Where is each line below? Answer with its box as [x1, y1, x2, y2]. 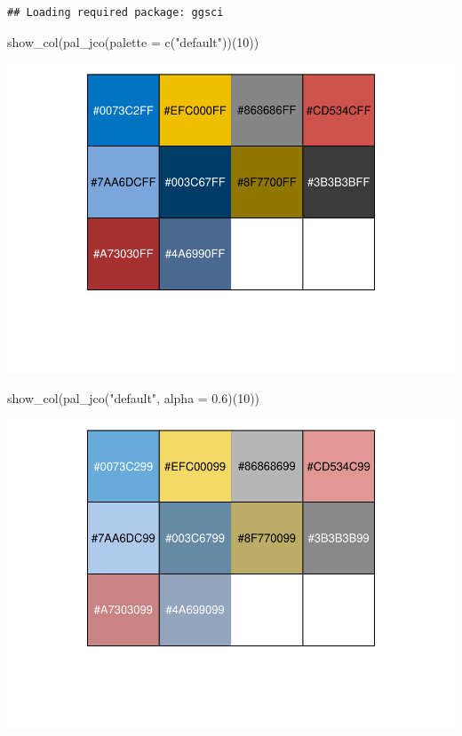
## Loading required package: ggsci [7, 6, 224, 19]
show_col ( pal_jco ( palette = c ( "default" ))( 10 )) [7, 32, 259, 51]
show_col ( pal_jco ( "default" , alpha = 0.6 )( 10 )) [7, 388, 260, 407]
